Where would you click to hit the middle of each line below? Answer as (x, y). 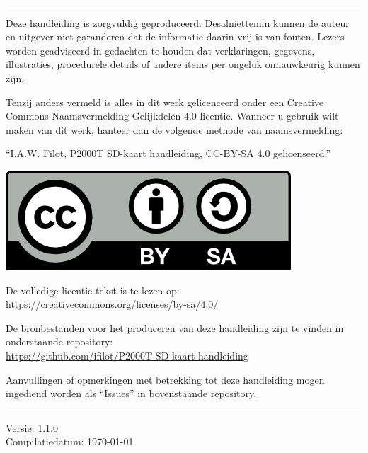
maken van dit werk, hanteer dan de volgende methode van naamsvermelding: (174, 129)
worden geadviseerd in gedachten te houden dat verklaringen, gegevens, (160, 50)
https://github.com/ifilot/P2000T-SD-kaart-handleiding (127, 355)
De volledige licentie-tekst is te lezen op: (93, 290)
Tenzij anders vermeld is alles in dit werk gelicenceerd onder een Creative (165, 102)
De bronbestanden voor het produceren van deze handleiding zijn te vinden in (175, 327)
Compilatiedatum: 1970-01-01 (70, 441)
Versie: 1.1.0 (32, 427)
